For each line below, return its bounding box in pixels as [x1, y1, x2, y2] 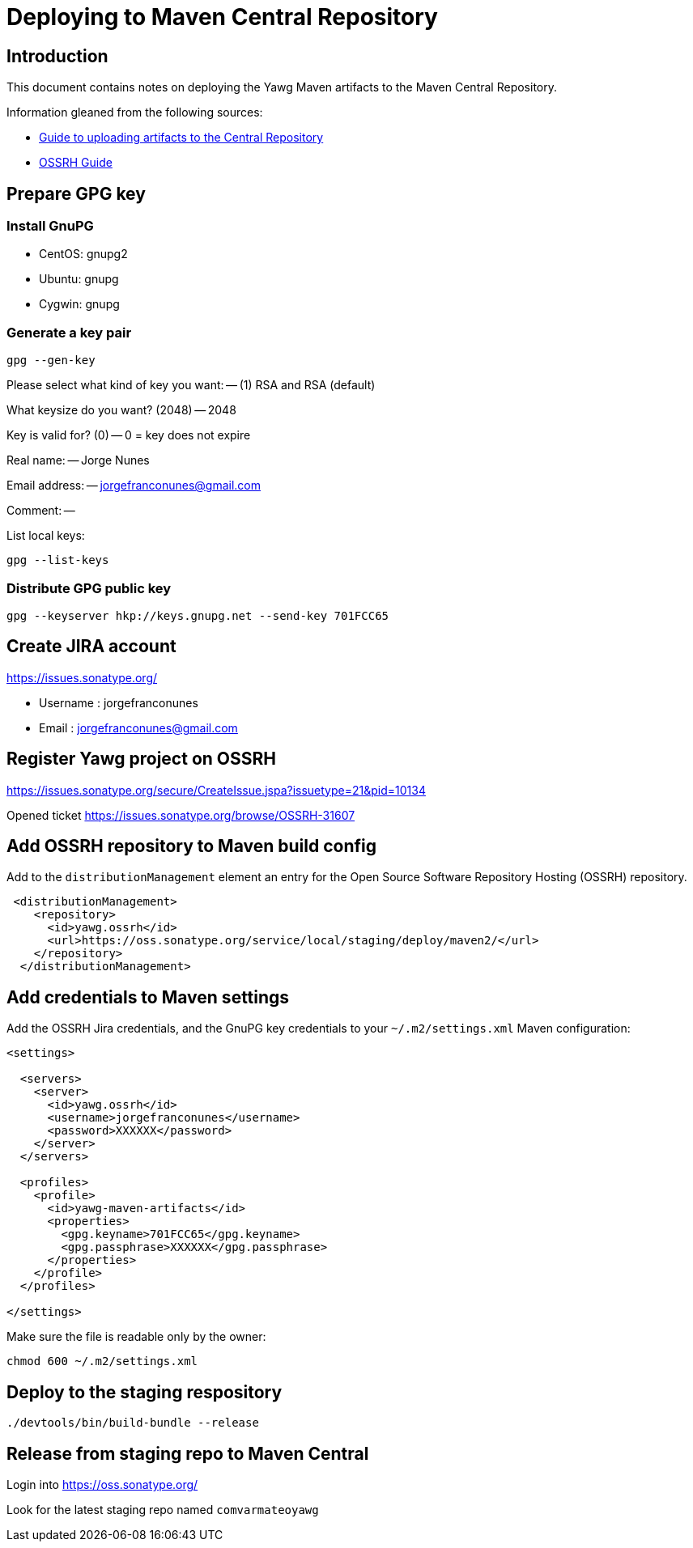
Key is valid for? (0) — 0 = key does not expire [6, 428, 251, 443]
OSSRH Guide [39, 155, 113, 170]
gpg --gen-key [6, 354, 96, 367]
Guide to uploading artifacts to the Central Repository [39, 130, 324, 145]
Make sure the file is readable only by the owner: [6, 1330, 266, 1344]
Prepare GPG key [6, 183, 146, 204]
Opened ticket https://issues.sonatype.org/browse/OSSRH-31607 [6, 808, 355, 822]
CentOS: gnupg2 [39, 247, 128, 261]
